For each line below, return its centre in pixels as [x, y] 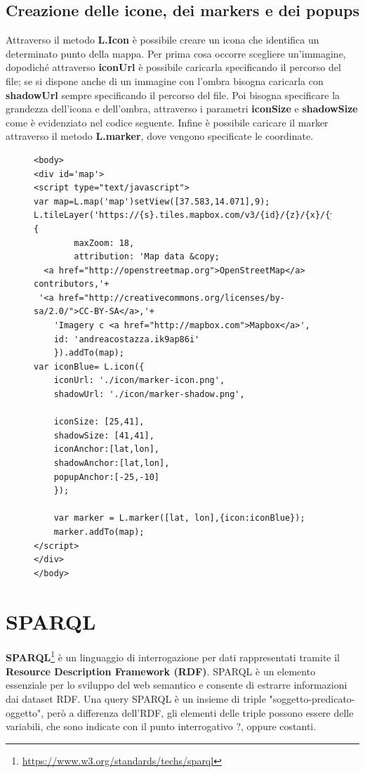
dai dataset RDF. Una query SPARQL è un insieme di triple [136, 698]
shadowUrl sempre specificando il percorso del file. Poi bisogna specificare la [173, 95]
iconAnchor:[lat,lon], [106, 449]
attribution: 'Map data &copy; [147, 257]
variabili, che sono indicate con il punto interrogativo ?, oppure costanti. [161, 726]
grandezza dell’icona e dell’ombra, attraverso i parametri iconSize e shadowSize [182, 109]
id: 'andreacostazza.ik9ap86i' [127, 339]
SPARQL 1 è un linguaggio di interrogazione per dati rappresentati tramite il [173, 656]
